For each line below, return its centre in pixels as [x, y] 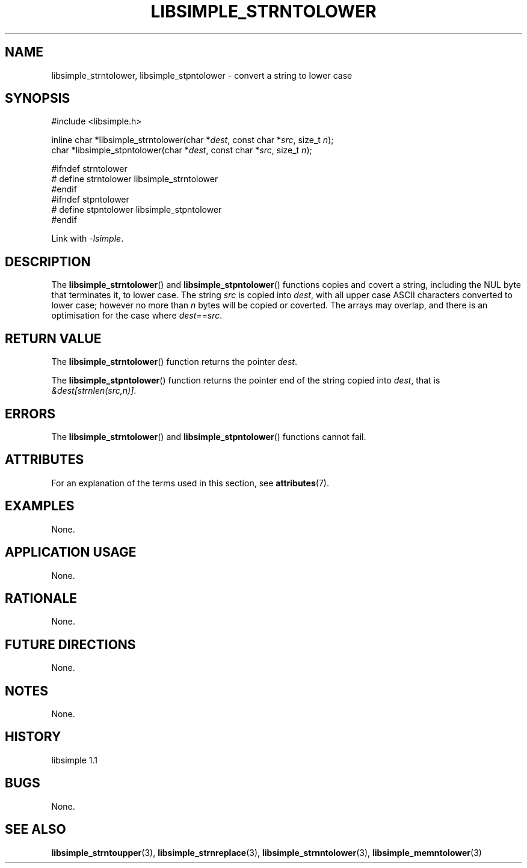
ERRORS [30, 414]
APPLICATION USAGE [71, 552]
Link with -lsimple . [88, 239]
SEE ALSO [35, 830]
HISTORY [33, 737]
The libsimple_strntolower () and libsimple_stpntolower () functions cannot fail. [209, 436]
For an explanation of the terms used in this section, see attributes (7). [190, 483]
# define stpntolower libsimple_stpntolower [137, 210]
